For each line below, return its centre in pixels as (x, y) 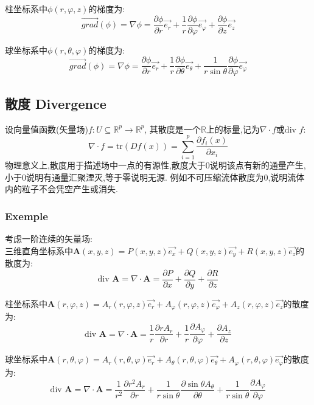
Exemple (26, 216)
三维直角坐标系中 (39, 250)
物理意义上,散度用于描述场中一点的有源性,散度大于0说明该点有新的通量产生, (155, 165)
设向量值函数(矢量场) (47, 129)
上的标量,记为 (233, 129)
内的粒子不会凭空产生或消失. (61, 189)
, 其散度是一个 (173, 129)
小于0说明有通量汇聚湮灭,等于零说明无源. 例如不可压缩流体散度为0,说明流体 (155, 177)
